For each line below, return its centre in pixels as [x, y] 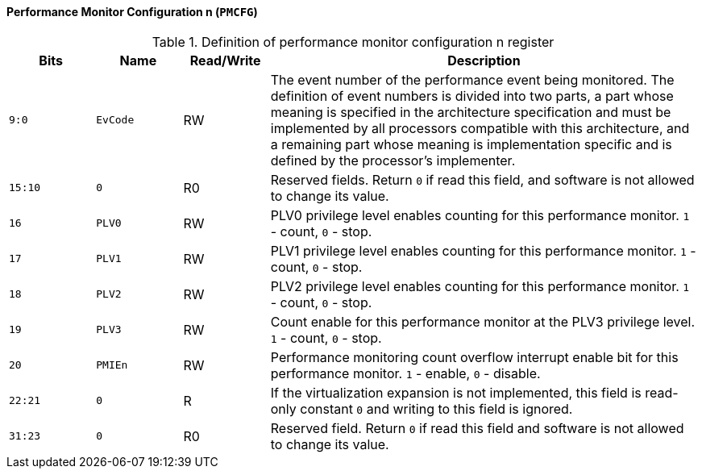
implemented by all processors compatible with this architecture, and [480, 128]
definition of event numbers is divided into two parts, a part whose [472, 96]
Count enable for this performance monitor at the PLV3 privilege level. [483, 321]
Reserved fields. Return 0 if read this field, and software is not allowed [482, 179]
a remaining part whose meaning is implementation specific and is [471, 144]
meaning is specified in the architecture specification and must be [471, 112]
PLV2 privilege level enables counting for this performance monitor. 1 [480, 286]
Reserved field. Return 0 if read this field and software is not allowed [477, 428]
